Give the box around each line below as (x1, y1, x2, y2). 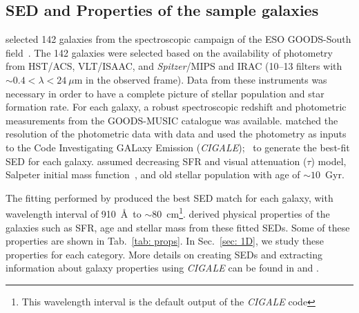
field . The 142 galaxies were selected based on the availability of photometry (6, 45, 333, 59)
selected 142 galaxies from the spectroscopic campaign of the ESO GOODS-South (6, 32, 351, 46)
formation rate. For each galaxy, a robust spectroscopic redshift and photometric (6, 99, 347, 114)
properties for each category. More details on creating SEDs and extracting (6, 247, 323, 261)
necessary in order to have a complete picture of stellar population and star (6, 86, 324, 100)
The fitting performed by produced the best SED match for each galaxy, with (6, 190, 333, 205)
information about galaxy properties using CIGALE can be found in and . (6, 260, 319, 275)
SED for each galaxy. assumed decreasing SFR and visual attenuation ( (6, 153, 307, 168)
